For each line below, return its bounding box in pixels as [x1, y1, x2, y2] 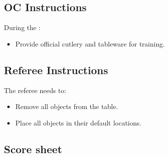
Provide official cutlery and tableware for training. [15, 38, 165, 48]
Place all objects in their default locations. [15, 117, 142, 127]
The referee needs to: [4, 85, 67, 95]
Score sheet [4, 141, 62, 156]
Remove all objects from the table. [15, 101, 118, 111]
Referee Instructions [4, 62, 108, 77]
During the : [4, 22, 41, 32]
